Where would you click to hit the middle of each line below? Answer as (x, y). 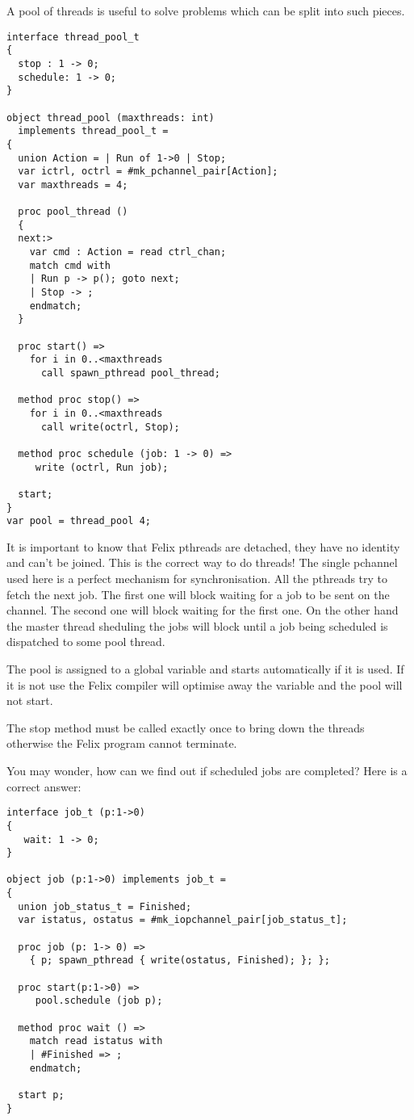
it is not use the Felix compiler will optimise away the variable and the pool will (205, 684)
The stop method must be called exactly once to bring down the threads (186, 727)
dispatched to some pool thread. (86, 642)
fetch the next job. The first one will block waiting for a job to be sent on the (198, 594)
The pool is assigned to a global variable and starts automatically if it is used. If (205, 669)
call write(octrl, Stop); (110, 427)
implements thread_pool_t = (93, 131)
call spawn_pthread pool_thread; (130, 373)
